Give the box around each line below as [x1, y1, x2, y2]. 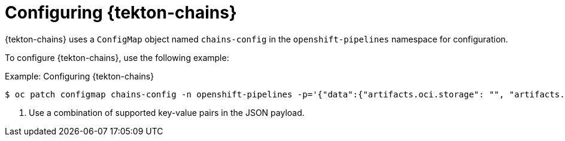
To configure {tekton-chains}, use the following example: [5, 52, 229, 63]
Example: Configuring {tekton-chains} [5, 70, 154, 81]
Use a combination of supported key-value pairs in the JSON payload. [29, 107, 305, 118]
